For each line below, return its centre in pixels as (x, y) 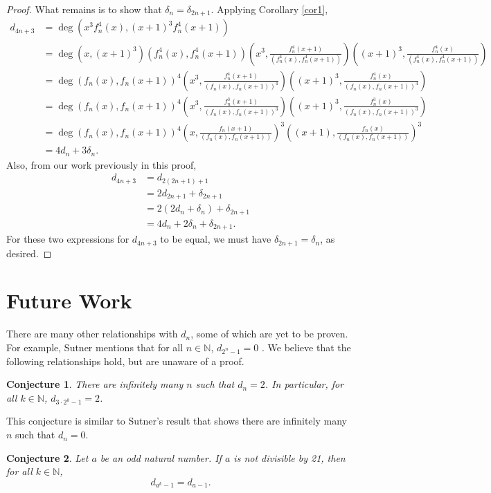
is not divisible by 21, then (289, 457)
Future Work (69, 300)
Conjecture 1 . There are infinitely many (95, 384)
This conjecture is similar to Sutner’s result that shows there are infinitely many (177, 421)
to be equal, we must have (216, 239)
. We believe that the (306, 347)
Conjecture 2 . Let (47, 457)
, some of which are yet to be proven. (269, 334)
